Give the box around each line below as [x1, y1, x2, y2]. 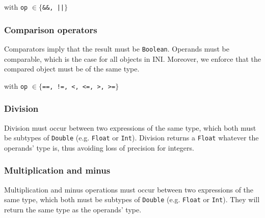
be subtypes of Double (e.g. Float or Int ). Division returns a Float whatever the [4, 132, 259, 143]
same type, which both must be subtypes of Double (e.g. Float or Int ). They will [4, 194, 260, 205]
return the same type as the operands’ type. [4, 204, 142, 214]
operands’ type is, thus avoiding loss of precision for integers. [4, 142, 194, 153]
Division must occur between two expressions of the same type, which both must [4, 122, 256, 133]
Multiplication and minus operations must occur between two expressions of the [4, 184, 254, 195]
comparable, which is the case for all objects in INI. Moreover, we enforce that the [4, 53, 261, 64]
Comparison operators [4, 23, 97, 36]
